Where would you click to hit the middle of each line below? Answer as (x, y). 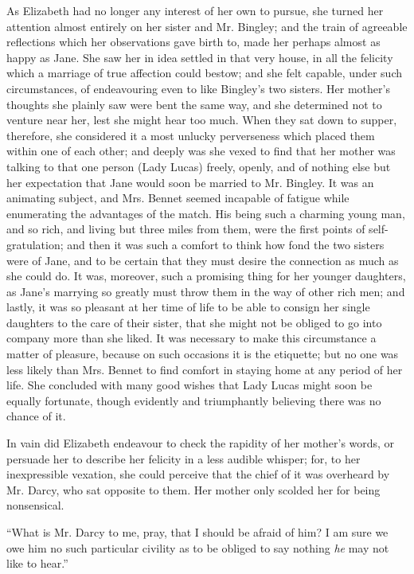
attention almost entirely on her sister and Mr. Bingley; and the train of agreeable (207, 26)
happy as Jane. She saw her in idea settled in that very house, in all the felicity (200, 57)
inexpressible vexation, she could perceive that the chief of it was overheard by (198, 474)
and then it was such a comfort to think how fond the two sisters (226, 244)
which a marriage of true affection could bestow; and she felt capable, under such (204, 73)
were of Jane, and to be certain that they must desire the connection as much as (203, 260)
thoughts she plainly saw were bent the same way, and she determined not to (194, 104)
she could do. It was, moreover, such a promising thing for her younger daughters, (206, 276)
